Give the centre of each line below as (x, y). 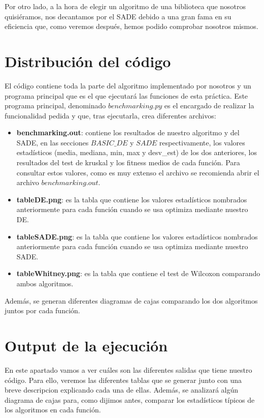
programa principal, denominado (55, 106)
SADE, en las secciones (53, 142)
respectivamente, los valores (202, 142)
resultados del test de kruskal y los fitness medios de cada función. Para (128, 162)
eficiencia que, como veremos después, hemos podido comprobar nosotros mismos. (131, 26)
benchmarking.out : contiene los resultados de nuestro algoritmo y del (128, 132)
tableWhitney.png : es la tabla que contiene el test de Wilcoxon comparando (138, 273)
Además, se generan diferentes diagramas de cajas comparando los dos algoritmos (131, 300)
